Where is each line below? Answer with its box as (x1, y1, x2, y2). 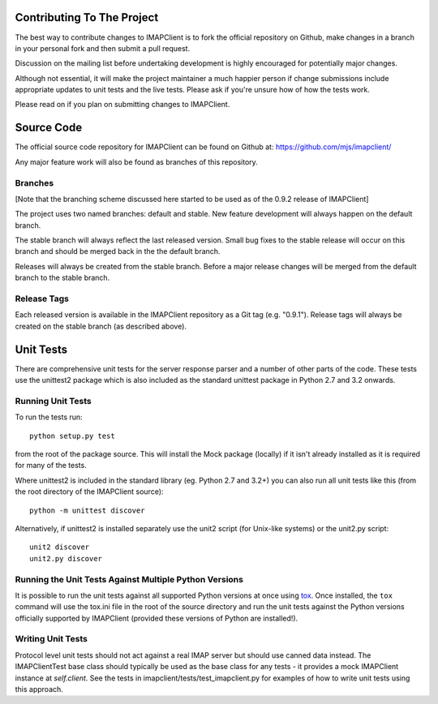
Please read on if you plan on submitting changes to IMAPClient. (15, 100, 230, 109)
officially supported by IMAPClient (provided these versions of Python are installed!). (15, 613, 298, 623)
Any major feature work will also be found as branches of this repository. (15, 157, 259, 166)
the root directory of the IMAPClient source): (15, 487, 164, 496)
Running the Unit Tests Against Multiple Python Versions (15, 573, 243, 585)
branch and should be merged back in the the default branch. (15, 247, 221, 256)
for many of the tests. (15, 461, 87, 470)
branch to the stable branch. (15, 273, 110, 283)
